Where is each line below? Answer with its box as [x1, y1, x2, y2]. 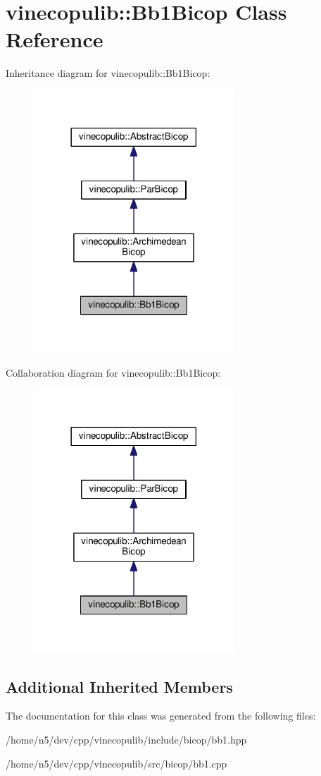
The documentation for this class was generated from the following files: [6, 708, 316, 723]
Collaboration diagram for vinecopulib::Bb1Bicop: [6, 365, 221, 380]
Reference [6, 25, 103, 54]
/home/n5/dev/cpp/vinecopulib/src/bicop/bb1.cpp [6, 756, 227, 770]
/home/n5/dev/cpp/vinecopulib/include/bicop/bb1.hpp [6, 732, 247, 746]
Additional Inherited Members [6, 675, 233, 697]
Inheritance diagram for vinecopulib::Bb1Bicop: [6, 66, 210, 80]
